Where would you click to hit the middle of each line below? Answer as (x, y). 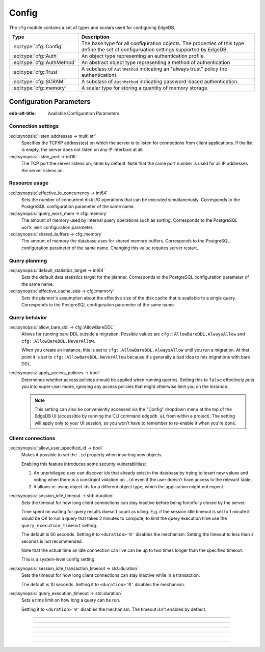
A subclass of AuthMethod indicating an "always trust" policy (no (154, 69)
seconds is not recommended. (52, 541)
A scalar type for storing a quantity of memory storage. (145, 88)
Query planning (28, 261)
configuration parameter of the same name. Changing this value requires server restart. (110, 248)
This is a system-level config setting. (58, 559)
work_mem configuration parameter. (57, 227)
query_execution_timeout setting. (59, 525)
